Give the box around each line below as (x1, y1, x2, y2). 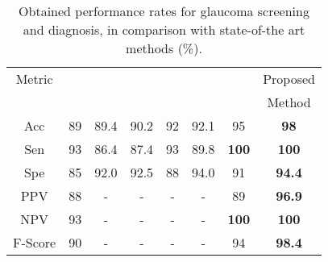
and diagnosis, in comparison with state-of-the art (23, 20, 305, 39)
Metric (15, 69, 53, 88)
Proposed (263, 69, 315, 88)
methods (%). (126, 39, 202, 57)
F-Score (13, 233, 56, 252)
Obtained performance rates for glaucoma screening (19, 2, 309, 20)
